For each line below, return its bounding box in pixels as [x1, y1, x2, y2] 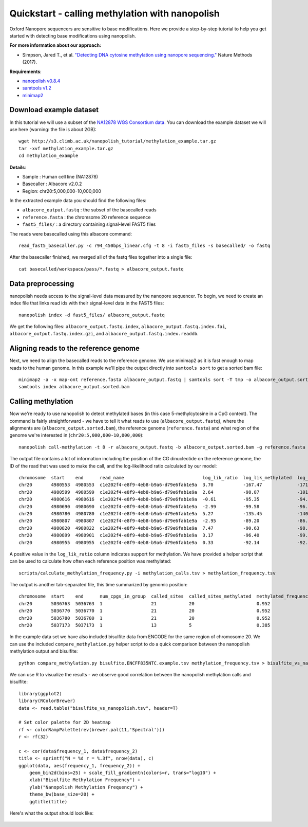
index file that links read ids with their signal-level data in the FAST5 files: [9, 300, 164, 306]
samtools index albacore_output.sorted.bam [18, 384, 130, 390]
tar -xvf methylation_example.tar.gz [18, 146, 114, 151]
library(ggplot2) [18, 691, 62, 696]
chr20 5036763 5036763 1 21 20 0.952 [18, 601, 271, 606]
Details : [9, 164, 27, 170]
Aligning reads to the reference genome [9, 344, 140, 353]
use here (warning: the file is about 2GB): [9, 126, 97, 132]
